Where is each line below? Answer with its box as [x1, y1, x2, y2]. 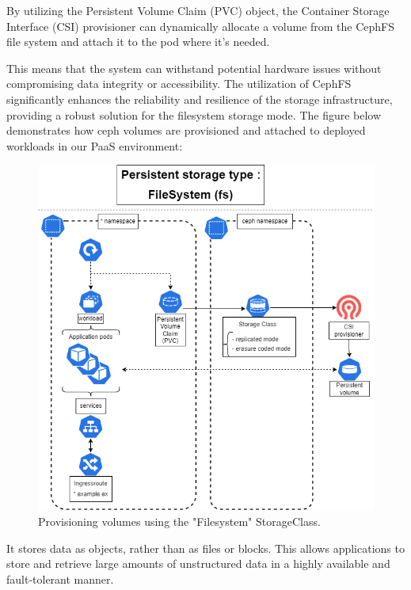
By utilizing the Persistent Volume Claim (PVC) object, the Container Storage [6, 2, 390, 18]
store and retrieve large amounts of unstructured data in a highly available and [6, 555, 390, 572]
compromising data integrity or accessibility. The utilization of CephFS [6, 75, 352, 92]
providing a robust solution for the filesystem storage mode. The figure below [6, 106, 382, 123]
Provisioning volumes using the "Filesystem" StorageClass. [38, 512, 321, 529]
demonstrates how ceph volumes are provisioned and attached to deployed [6, 122, 366, 139]
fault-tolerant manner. [6, 570, 114, 587]
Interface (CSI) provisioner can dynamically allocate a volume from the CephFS [6, 17, 395, 34]
